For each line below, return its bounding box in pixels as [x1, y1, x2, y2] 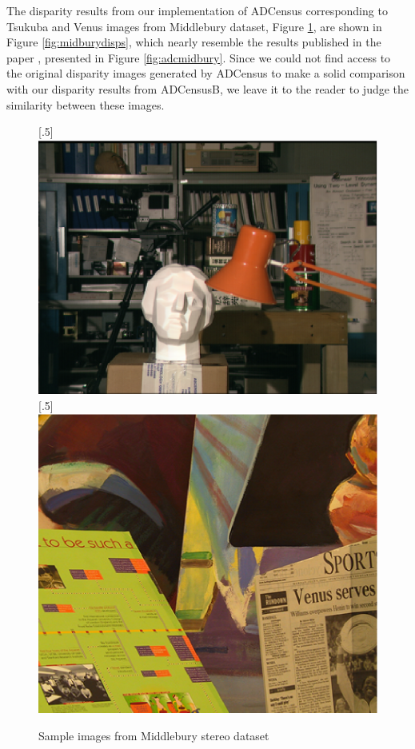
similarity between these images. [6, 96, 165, 113]
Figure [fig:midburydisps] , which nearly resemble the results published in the [6, 34, 381, 50]
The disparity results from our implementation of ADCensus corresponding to [6, 2, 388, 18]
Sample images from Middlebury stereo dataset [38, 727, 269, 743]
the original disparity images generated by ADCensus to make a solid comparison [6, 65, 405, 82]
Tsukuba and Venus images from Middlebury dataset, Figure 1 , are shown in [6, 18, 382, 34]
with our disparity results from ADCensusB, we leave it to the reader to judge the [6, 80, 409, 97]
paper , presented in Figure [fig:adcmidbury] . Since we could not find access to [6, 49, 391, 66]
